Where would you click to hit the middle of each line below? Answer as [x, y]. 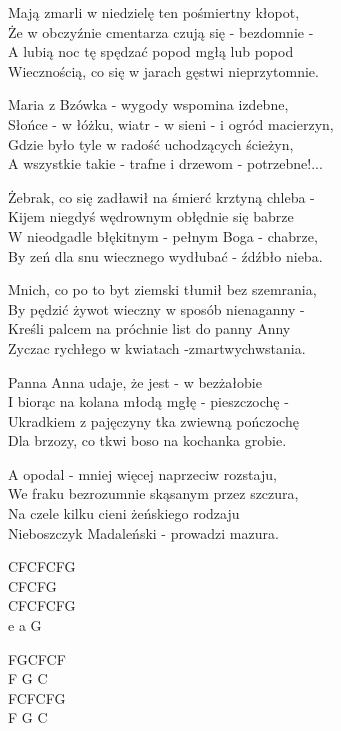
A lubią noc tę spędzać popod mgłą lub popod [151, 51]
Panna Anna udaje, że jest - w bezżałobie [135, 381]
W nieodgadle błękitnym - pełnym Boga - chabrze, [163, 235]
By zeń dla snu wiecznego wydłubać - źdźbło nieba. [165, 255]
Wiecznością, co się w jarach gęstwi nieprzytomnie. [163, 70]
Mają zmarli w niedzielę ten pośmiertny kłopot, [154, 12]
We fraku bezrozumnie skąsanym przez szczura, [153, 493]
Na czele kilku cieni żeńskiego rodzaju [124, 513]
